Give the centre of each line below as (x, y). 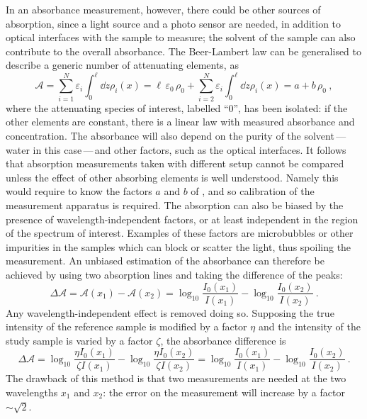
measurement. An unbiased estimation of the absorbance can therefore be (165, 261)
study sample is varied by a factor (79, 340)
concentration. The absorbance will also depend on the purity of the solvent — (176, 135)
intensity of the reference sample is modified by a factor (126, 326)
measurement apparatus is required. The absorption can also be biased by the (175, 205)
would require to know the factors (79, 191)
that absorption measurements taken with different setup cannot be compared (175, 163)
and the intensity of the (309, 326)
